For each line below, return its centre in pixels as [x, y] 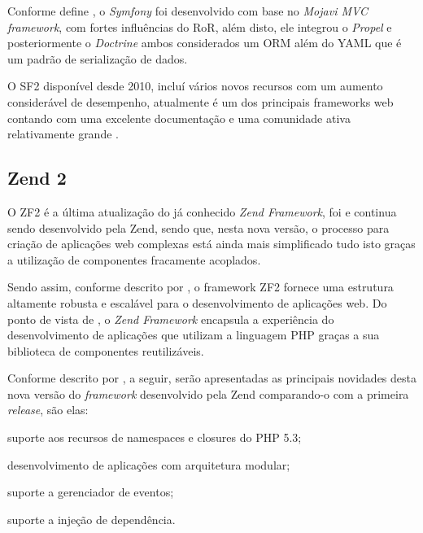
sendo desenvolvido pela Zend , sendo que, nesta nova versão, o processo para [198, 227]
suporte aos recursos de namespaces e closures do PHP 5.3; [155, 437]
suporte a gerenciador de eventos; [91, 492]
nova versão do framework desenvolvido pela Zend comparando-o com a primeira [208, 393]
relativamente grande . [63, 134]
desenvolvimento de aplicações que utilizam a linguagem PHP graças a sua [194, 335]
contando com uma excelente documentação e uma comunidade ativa [179, 118]
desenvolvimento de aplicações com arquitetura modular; [149, 464]
